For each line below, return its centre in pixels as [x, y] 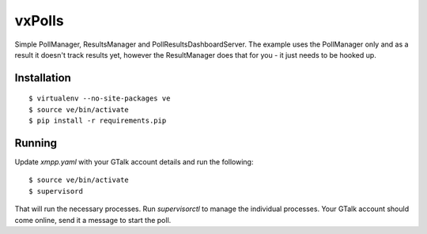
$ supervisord [56, 191]
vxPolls [39, 21]
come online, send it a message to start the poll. [93, 220]
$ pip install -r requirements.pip [98, 121]
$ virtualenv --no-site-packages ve [100, 98]
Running [36, 143]
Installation [43, 78]
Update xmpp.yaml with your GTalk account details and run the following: [134, 162]
